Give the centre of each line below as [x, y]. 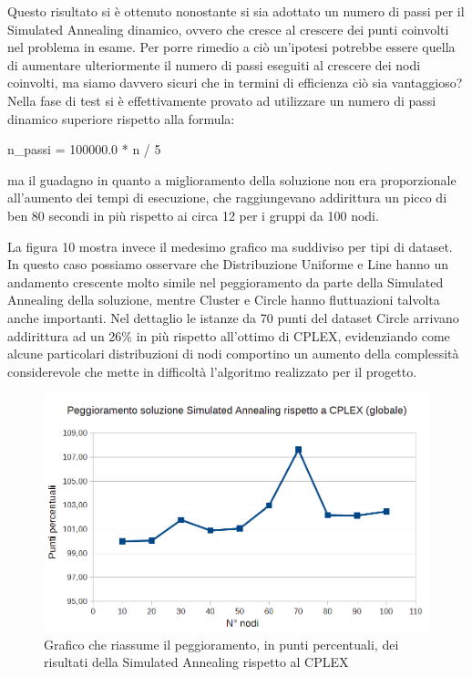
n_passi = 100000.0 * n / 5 [84, 149]
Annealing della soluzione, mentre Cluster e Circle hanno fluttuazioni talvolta [224, 300]
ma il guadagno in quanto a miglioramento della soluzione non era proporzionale [232, 179]
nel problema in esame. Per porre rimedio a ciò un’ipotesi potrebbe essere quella [231, 47]
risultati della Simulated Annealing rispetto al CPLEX [196, 662]
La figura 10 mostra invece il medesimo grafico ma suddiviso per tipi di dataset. [230, 246]
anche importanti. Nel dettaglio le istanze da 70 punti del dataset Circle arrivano [233, 317]
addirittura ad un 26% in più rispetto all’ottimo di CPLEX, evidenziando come [229, 335]
